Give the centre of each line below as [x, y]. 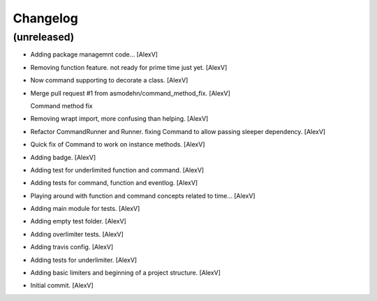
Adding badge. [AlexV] [63, 157]
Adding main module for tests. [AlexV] [85, 209]
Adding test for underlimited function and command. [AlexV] [117, 170]
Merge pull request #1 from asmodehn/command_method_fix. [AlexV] [130, 93]
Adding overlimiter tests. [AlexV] [77, 234]
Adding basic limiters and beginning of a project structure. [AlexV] [126, 273]
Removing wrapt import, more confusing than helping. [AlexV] [119, 119]
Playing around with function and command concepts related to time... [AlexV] [143, 196]
